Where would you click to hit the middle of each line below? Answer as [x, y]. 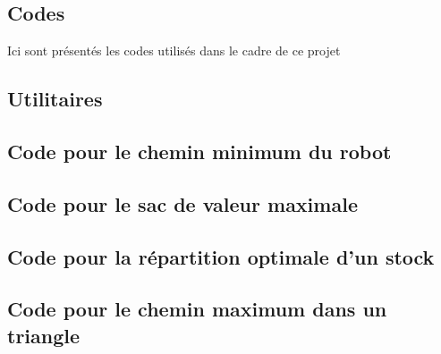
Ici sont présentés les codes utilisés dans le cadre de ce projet [174, 51]
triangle [44, 335]
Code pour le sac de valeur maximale [182, 203]
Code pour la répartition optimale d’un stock [221, 256]
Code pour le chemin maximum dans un [197, 309]
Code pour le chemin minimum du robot [199, 151]
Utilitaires [55, 99]
